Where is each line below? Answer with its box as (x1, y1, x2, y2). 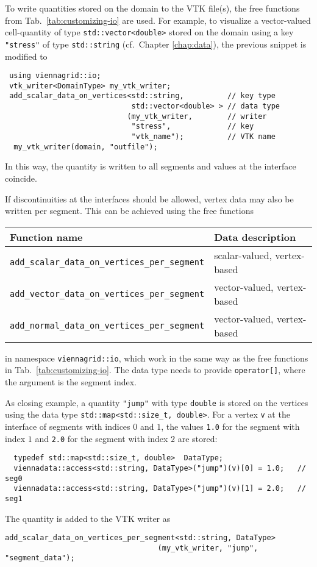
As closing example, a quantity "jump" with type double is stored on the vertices (5, 396, 308, 408)
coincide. (5, 171, 37, 184)
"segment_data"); (5, 554, 75, 563)
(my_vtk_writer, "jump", (157, 543, 258, 552)
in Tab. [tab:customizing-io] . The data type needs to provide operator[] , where (5, 363, 305, 376)
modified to (5, 49, 48, 62)
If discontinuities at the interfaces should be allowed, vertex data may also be (5, 192, 294, 205)
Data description (214, 229, 296, 244)
